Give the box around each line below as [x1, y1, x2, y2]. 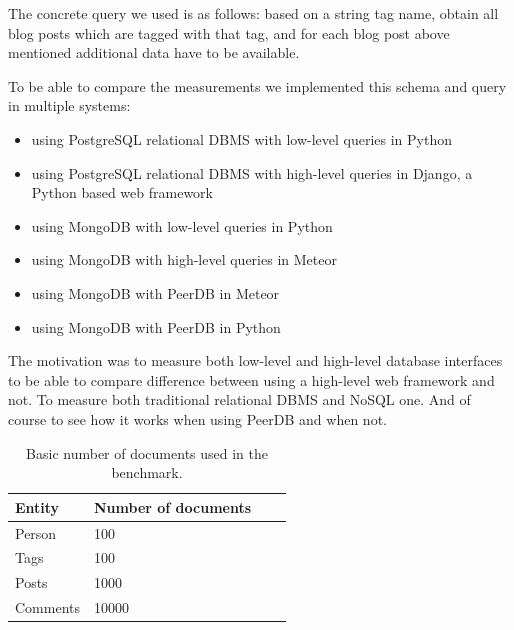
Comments [15, 597, 81, 618]
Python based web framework [31, 182, 213, 203]
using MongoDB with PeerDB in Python [31, 316, 281, 337]
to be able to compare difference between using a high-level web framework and [8, 369, 495, 390]
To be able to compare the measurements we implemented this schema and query [8, 75, 507, 96]
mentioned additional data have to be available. [8, 42, 300, 63]
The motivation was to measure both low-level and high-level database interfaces [8, 350, 503, 371]
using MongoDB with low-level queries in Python [31, 215, 333, 236]
